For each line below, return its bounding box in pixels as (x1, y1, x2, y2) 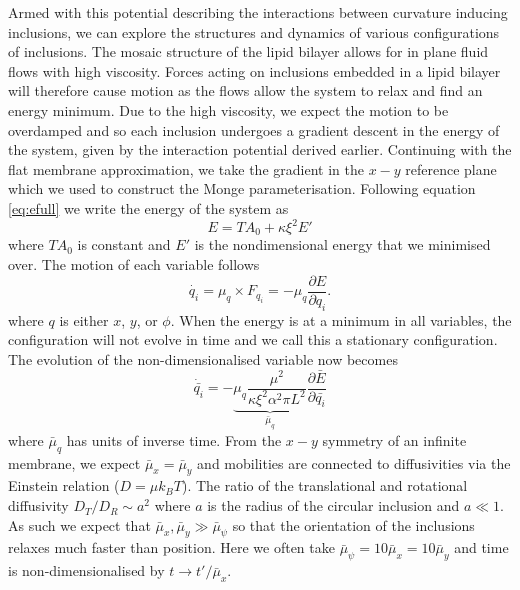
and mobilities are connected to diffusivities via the (197, 452, 511, 473)
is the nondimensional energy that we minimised (194, 234, 491, 255)
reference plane (405, 158, 497, 179)
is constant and (77, 234, 171, 255)
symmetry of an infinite (322, 429, 467, 450)
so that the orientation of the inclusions (232, 514, 475, 535)
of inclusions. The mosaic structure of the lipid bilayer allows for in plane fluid (8, 41, 489, 62)
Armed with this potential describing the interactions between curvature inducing (8, 2, 508, 22)
